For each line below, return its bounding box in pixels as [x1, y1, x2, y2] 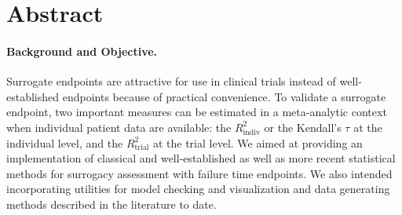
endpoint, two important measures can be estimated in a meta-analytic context [6, 104, 387, 120]
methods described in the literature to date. [6, 195, 217, 212]
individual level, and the [6, 134, 123, 151]
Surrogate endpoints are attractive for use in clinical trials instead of [6, 73, 336, 89]
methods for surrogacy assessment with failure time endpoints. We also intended [6, 165, 393, 181]
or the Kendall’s [264, 118, 342, 135]
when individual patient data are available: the [6, 118, 232, 135]
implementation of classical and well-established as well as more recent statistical [6, 150, 396, 166]
